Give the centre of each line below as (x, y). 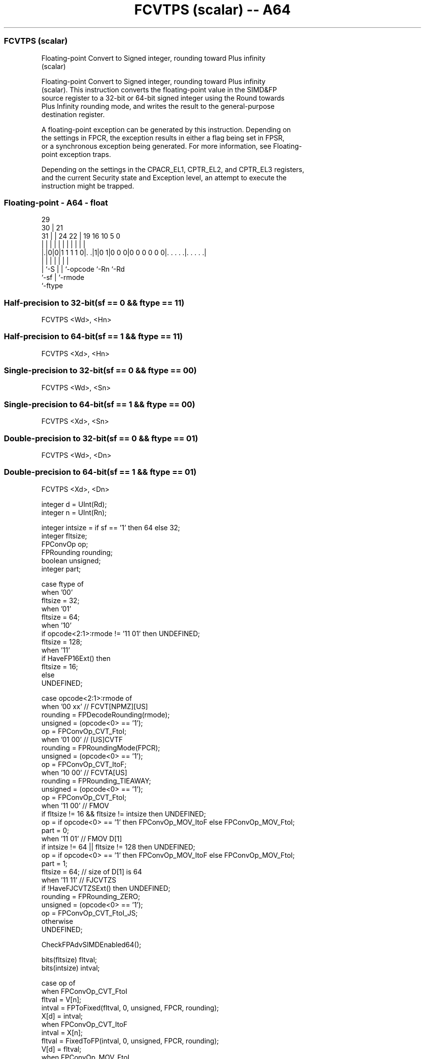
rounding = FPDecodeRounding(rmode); (106, 714)
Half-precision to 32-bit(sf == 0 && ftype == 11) (94, 303)
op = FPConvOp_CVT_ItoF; (84, 764)
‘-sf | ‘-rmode (63, 278)
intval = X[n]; (62, 1032)
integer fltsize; (64, 536)
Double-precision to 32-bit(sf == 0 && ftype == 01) (101, 438)
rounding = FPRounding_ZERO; (91, 896)
